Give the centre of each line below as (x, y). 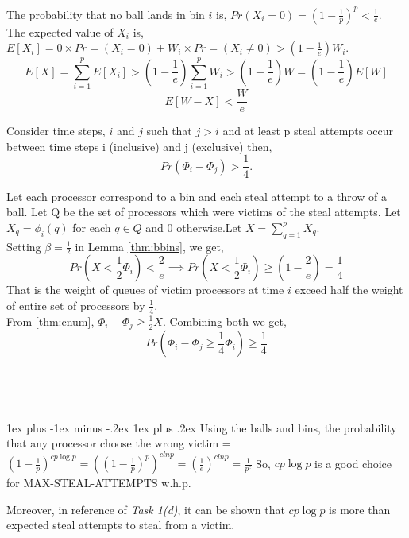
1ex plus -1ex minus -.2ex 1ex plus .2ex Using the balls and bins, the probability (202, 427)
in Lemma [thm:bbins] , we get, (149, 246)
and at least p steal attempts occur (308, 131)
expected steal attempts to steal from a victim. (121, 525)
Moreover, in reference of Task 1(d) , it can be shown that (146, 509)
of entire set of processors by (76, 305)
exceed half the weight (349, 290)
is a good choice (353, 463)
